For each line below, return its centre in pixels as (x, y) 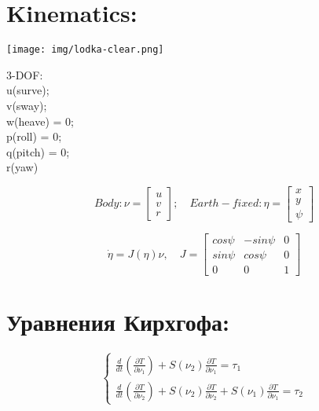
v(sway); (27, 105)
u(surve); (28, 90)
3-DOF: (25, 74)
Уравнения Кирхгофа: (118, 322)
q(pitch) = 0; (38, 151)
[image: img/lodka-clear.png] (85, 50)
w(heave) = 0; (40, 121)
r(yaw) (22, 167)
